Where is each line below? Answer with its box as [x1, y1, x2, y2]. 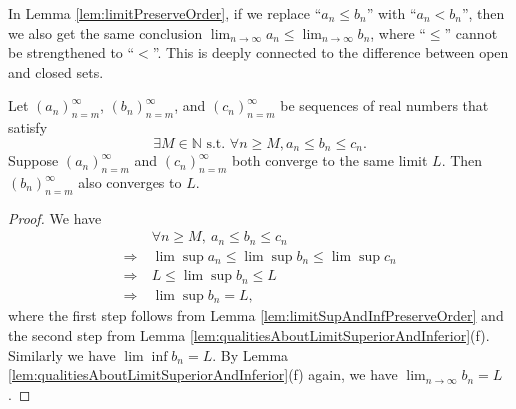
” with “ [366, 3, 417, 23]
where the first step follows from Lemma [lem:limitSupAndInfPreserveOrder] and [8, 305, 504, 326]
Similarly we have [8, 344, 116, 365]
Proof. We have [8, 207, 102, 228]
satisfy [8, 117, 48, 138]
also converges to [78, 172, 182, 193]
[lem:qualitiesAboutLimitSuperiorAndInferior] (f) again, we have [8, 364, 398, 385]
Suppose [8, 150, 59, 171]
